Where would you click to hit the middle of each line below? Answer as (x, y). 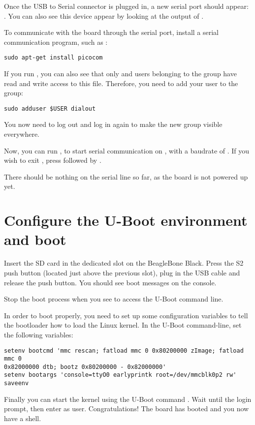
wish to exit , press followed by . (53, 160)
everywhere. (22, 134)
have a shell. (23, 418)
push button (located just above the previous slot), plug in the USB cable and (122, 272)
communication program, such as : (56, 42)
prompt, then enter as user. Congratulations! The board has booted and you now (127, 409)
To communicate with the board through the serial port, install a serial (112, 32)
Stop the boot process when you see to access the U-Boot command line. (114, 299)
